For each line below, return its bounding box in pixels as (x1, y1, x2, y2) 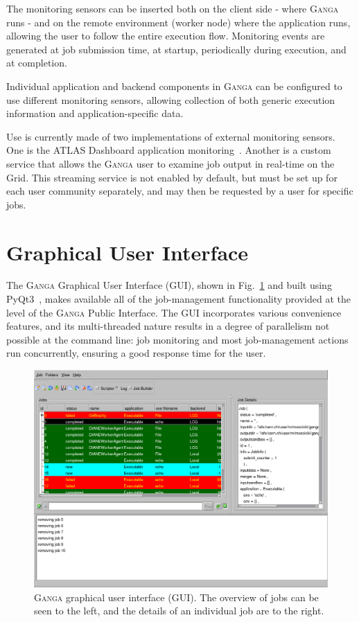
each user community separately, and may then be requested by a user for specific (6, 184, 353, 198)
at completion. (6, 55, 67, 70)
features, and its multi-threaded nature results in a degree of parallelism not (6, 319, 330, 333)
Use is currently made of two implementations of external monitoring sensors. (6, 129, 335, 143)
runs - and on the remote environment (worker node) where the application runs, (6, 15, 351, 29)
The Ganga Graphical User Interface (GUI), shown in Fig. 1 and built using (6, 278, 332, 292)
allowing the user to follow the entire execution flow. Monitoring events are (6, 28, 325, 43)
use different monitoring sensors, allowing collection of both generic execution (6, 92, 335, 107)
